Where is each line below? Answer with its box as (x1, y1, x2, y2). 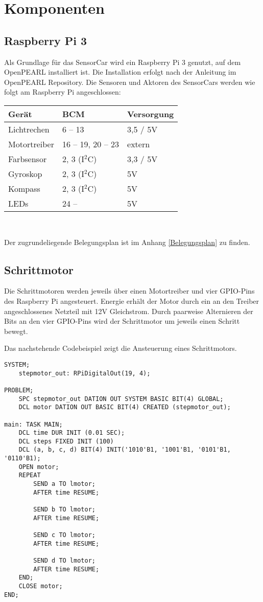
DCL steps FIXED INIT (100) (18, 437, 114, 445)
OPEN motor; (18, 463, 59, 471)
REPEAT (18, 472, 41, 479)
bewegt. (4, 325, 28, 336)
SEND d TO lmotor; (33, 557, 95, 564)
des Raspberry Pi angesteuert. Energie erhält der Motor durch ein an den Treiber (4, 295, 259, 306)
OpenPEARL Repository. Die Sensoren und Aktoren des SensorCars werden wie (4, 76, 255, 87)
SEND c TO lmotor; (33, 531, 95, 539)
